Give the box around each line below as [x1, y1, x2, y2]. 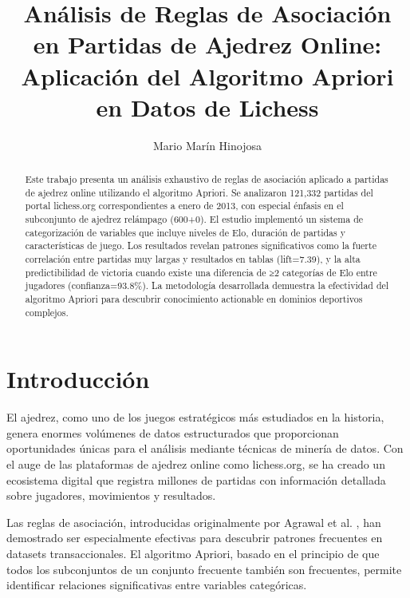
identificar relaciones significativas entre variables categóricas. [6, 576, 307, 593]
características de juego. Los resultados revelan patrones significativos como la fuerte [25, 239, 376, 252]
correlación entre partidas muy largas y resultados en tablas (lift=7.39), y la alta [25, 252, 361, 266]
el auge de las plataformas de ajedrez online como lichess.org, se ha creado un [6, 456, 385, 473]
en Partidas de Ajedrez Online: [33, 28, 382, 61]
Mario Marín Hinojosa [153, 137, 262, 153]
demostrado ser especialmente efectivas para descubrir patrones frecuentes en [6, 529, 383, 546]
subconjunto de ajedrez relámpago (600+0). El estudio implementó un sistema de [25, 212, 364, 226]
